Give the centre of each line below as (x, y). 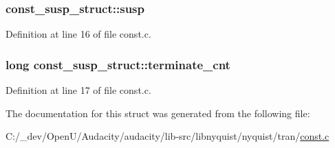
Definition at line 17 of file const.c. (78, 90)
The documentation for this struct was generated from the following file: (158, 113)
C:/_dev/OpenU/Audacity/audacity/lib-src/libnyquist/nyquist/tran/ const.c (167, 136)
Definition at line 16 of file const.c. (78, 34)
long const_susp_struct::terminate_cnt (118, 64)
